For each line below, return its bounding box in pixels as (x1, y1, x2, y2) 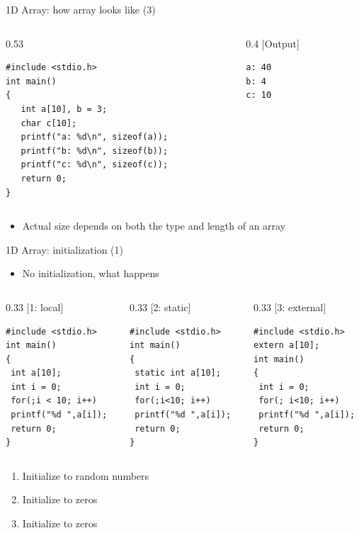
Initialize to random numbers (22, 468, 149, 483)
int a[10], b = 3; (21, 103, 108, 114)
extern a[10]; (253, 340, 320, 351)
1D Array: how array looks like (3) (6, 2, 156, 16)
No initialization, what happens (22, 266, 159, 281)
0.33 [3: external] (253, 299, 326, 314)
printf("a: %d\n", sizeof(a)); (21, 132, 169, 142)
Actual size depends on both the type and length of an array (22, 218, 286, 233)
